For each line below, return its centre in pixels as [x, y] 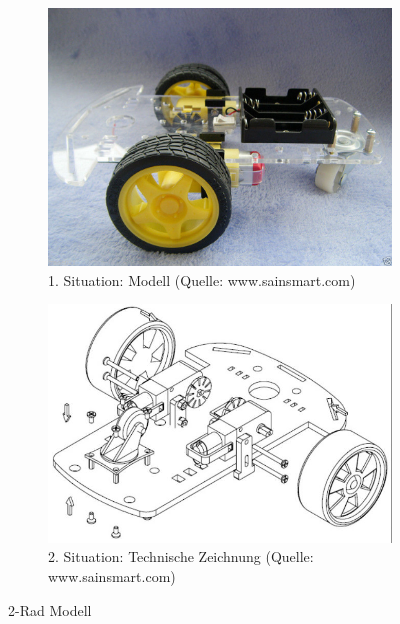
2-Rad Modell [50, 609]
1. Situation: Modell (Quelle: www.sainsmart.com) [202, 279]
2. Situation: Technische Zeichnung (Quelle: [181, 556]
